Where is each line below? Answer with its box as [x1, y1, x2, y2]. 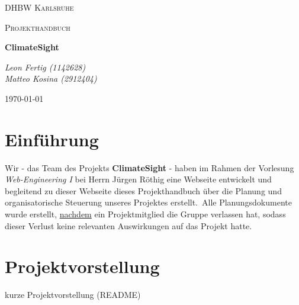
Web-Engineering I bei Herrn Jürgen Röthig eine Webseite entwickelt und [5, 173, 272, 185]
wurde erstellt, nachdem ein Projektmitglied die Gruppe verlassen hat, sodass [5, 208, 286, 220]
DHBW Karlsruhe [5, 1, 74, 13]
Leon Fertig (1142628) [5, 60, 86, 73]
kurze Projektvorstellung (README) [5, 288, 141, 301]
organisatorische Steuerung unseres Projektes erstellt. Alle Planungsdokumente [5, 196, 292, 208]
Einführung [5, 127, 99, 151]
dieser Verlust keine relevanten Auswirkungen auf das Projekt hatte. [5, 219, 252, 232]
